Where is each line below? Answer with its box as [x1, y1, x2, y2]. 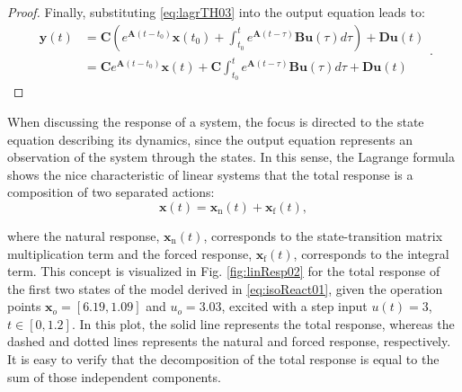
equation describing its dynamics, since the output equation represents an [7, 129, 413, 148]
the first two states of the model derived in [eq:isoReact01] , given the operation [7, 279, 443, 298]
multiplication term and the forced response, [7, 244, 253, 263]
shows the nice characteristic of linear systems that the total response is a [7, 165, 413, 183]
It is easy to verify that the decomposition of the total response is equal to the [7, 350, 440, 369]
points [7, 297, 41, 316]
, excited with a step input [221, 297, 368, 316]
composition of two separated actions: [7, 183, 215, 201]
